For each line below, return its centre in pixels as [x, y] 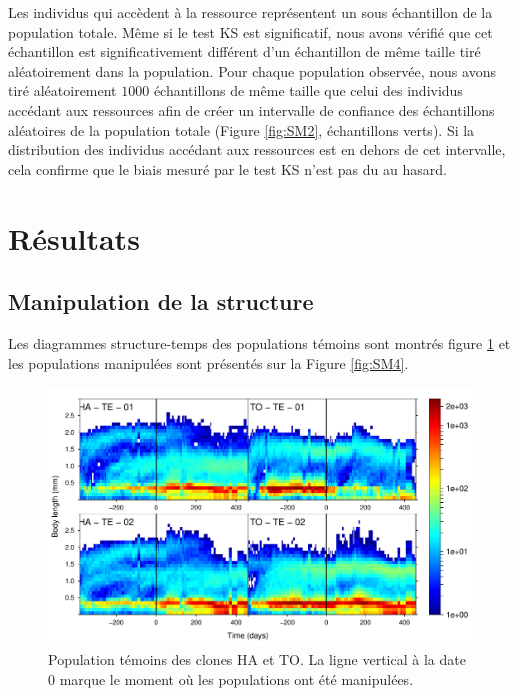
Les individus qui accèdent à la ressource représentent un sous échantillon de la [250, 12]
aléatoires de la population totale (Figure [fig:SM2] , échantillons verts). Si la [241, 129]
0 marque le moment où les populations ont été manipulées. [231, 679]
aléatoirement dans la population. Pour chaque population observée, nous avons [252, 70]
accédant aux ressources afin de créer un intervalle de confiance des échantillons [251, 109]
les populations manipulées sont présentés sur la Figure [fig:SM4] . [208, 362]
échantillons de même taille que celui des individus [308, 90]
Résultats [74, 237]
